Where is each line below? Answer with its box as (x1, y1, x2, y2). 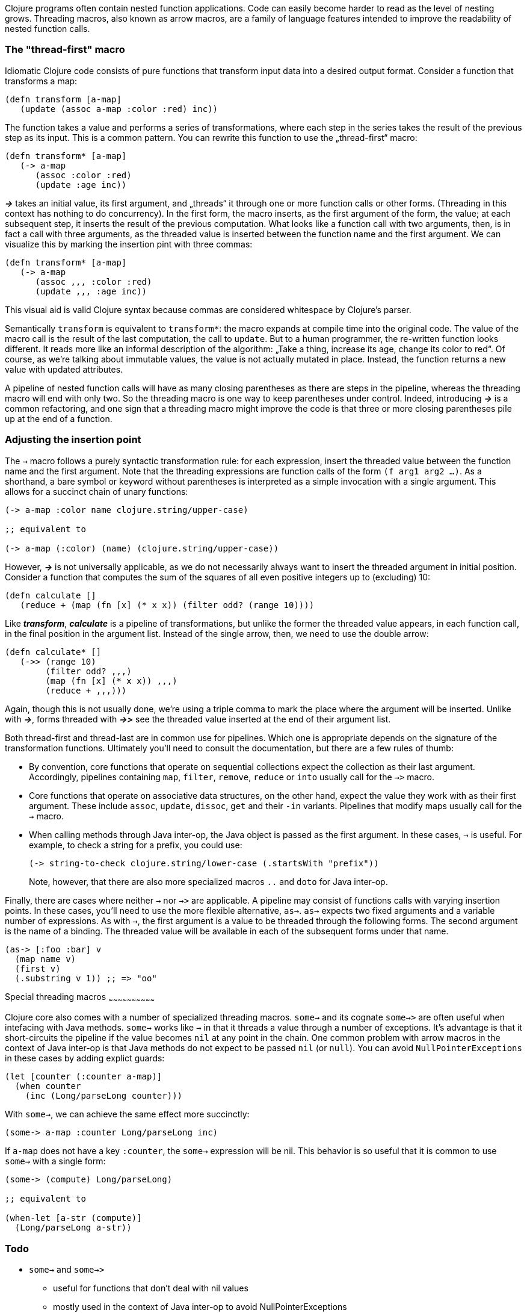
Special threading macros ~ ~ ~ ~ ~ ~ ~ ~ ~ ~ (5, 991, 155, 1004)
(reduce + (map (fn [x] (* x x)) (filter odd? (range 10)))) (20, 600, 315, 610)
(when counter (14, 1081, 81, 1091)
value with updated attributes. (5, 364, 123, 374)
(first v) (14, 963, 61, 973)
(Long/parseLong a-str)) (14, 1223, 132, 1233)
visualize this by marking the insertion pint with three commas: (5, 238, 253, 249)
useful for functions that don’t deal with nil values (53, 1283, 248, 1294)
